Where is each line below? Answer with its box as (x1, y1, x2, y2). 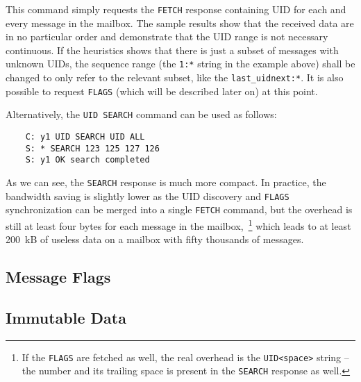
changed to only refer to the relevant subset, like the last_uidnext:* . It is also (6, 70, 344, 85)
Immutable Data (6, 307, 126, 329)
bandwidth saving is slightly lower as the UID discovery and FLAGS (6, 188, 289, 203)
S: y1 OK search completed (25, 155, 150, 165)
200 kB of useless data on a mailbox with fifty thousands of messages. (6, 232, 304, 247)
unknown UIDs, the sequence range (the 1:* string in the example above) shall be (6, 56, 355, 71)
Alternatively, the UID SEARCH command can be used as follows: (6, 107, 277, 122)
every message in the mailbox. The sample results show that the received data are (6, 15, 354, 30)
